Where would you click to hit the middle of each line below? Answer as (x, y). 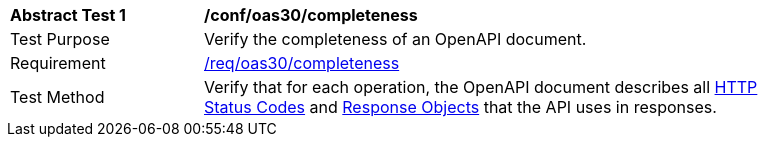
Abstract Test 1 (68, 15)
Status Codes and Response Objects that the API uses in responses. (460, 107)
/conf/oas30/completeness (311, 15)
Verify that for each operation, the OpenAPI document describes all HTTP (481, 87)
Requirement (58, 63)
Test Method (57, 97)
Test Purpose (60, 39)
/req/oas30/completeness (302, 63)
